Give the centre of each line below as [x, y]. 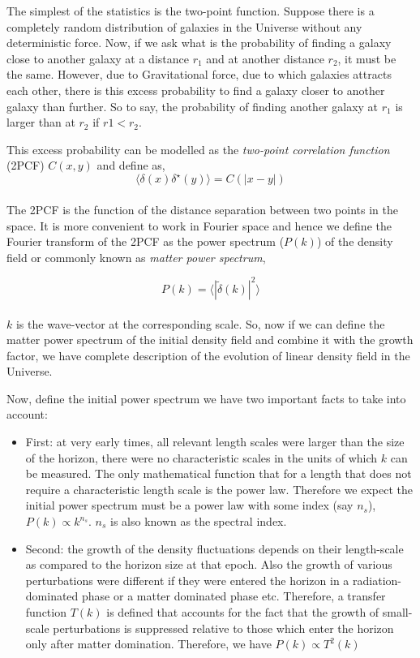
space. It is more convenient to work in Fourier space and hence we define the [199, 225]
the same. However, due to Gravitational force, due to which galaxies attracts [199, 74]
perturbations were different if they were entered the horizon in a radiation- [213, 580]
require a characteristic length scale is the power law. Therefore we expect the [219, 489]
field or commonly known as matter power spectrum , [136, 257]
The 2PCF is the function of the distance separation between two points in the [202, 210]
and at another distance [265, 58]
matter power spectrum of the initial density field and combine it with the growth [210, 340]
